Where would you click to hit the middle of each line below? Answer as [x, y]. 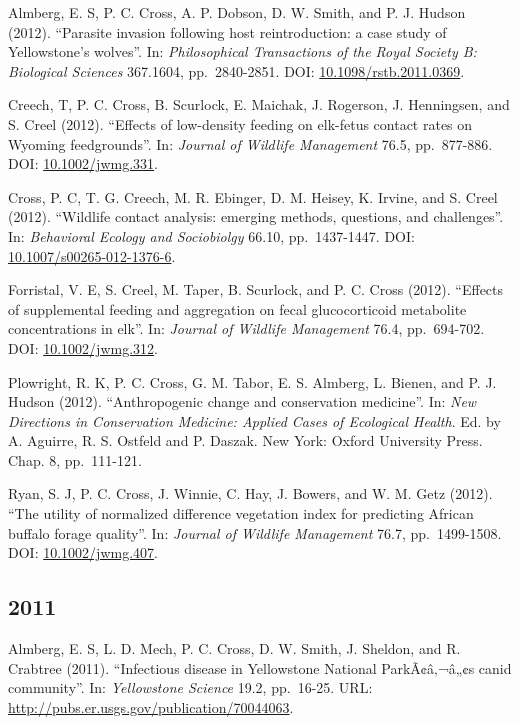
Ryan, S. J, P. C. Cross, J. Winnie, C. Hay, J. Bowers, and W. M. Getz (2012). [250, 493]
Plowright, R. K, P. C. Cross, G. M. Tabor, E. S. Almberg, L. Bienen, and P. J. [252, 381]
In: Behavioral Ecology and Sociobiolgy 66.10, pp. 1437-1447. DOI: [211, 235]
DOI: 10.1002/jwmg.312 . [83, 347]
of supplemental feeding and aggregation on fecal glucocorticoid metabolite [237, 308]
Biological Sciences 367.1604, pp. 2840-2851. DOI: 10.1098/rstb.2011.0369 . [236, 70]
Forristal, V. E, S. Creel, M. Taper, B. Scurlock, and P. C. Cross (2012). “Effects [256, 289]
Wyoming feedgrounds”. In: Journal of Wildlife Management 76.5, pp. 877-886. [250, 143]
